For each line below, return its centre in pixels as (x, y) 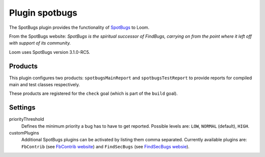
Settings (22, 108)
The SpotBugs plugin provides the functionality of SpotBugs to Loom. (79, 27)
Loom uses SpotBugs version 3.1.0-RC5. (50, 52)
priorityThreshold (26, 119)
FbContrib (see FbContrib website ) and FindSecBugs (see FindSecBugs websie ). (106, 146)
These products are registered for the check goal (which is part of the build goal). (93, 93)
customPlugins (24, 133)
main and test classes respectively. (45, 85)
